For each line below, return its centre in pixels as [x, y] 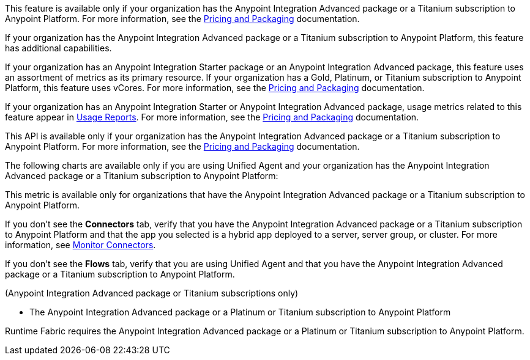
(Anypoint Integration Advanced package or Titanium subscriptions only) [152, 293]
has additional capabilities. [58, 48]
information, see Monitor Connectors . [80, 245]
